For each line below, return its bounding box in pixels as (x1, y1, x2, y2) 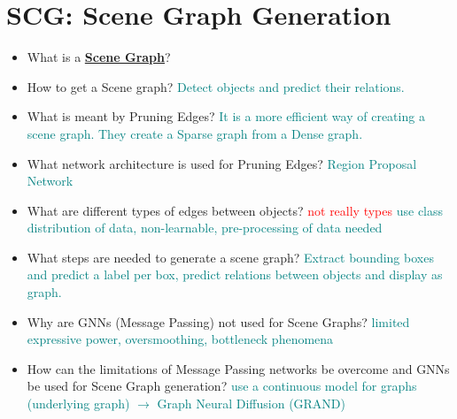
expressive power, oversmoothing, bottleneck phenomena (27, 330, 334, 348)
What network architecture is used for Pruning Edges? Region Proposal (27, 154, 417, 172)
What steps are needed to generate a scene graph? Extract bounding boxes (27, 248, 434, 266)
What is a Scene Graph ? (27, 48, 171, 66)
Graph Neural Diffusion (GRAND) (157, 394, 346, 413)
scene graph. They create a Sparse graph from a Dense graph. (27, 124, 363, 142)
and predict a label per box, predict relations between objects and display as (27, 265, 443, 284)
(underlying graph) (27, 394, 130, 413)
